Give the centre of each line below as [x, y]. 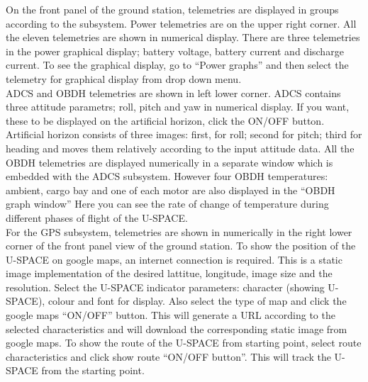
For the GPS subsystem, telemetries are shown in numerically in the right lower [179, 231]
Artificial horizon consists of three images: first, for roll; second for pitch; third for [184, 134]
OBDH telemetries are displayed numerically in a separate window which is [169, 162]
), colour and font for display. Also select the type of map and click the [192, 301]
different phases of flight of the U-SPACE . [97, 217]
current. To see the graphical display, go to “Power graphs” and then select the [177, 65]
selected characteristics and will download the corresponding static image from [177, 328]
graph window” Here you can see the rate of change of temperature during [167, 204]
